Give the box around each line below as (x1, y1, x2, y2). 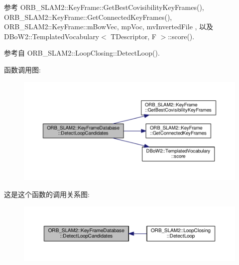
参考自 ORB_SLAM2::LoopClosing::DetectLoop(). (4, 48, 160, 58)
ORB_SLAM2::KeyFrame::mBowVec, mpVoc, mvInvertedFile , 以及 (4, 21, 214, 32)
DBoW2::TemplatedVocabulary (4, 31, 100, 41)
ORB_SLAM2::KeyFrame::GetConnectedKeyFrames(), (4, 11, 172, 22)
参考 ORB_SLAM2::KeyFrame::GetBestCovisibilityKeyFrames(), (4, 2, 204, 12)
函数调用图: (4, 64, 41, 74)
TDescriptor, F (111, 31, 156, 41)
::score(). (168, 31, 195, 41)
